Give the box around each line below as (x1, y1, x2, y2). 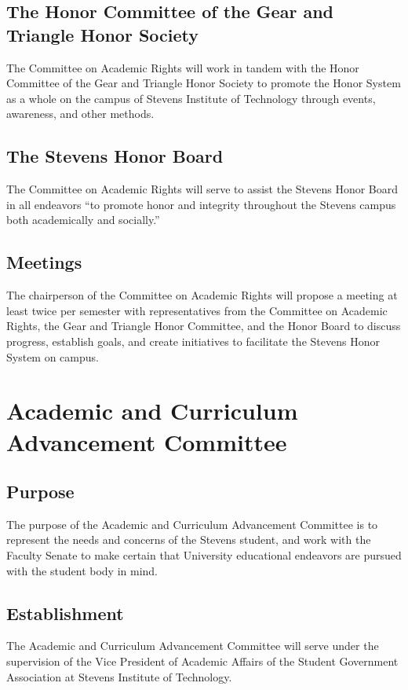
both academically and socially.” (6, 211, 160, 228)
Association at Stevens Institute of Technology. (6, 668, 232, 684)
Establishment (6, 600, 124, 625)
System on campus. (6, 348, 99, 365)
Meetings (6, 250, 82, 274)
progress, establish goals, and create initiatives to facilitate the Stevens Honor (6, 332, 380, 349)
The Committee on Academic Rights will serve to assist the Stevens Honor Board (6, 181, 399, 197)
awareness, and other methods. (6, 105, 155, 122)
